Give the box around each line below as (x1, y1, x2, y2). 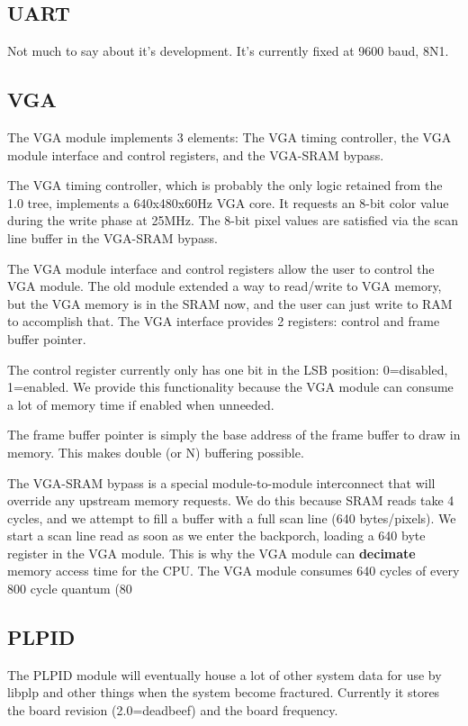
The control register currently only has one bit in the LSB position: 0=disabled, (7, 359, 448, 378)
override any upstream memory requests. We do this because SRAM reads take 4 (7, 491, 454, 510)
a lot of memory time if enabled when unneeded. (7, 395, 274, 413)
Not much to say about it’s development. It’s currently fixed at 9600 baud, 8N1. (7, 41, 449, 60)
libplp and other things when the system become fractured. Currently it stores (7, 683, 440, 702)
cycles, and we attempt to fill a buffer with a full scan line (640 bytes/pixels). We (7, 508, 456, 527)
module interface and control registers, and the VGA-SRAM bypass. (7, 145, 384, 164)
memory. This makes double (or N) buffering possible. (7, 442, 304, 461)
